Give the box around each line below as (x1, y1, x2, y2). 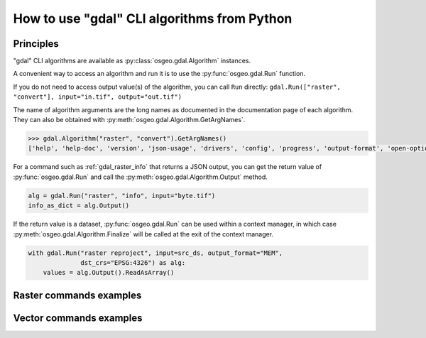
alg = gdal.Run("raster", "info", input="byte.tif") (28, 192, 216, 200)
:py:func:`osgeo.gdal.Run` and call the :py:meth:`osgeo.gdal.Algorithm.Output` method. (13, 173, 268, 181)
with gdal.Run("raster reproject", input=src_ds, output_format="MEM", (28, 249, 283, 257)
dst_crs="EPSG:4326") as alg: (80, 258, 186, 266)
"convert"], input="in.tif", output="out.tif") (13, 93, 182, 101)
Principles (13, 38, 60, 50)
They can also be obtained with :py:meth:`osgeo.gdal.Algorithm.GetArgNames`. (13, 116, 246, 124)
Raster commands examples (13, 289, 142, 301)
